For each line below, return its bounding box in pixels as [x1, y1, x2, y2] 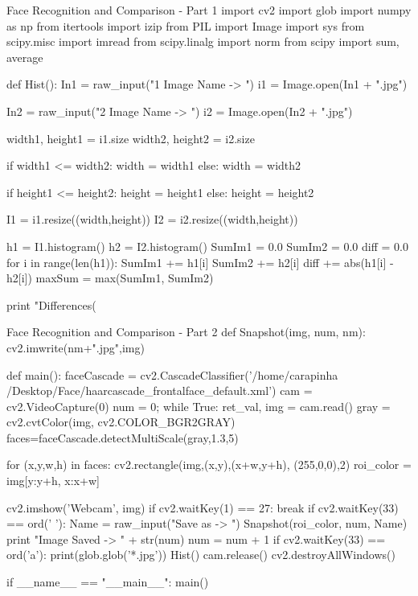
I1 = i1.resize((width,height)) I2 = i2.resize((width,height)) [6, 211, 298, 228]
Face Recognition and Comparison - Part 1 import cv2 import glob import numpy [6, 2, 412, 18]
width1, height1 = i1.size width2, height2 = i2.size [6, 129, 255, 146]
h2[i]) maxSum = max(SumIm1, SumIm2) [6, 269, 214, 286]
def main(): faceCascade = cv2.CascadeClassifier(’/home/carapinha [6, 366, 338, 383]
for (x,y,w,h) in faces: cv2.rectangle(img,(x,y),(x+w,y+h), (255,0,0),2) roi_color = [6, 456, 412, 473]
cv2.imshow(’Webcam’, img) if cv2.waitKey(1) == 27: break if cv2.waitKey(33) [6, 499, 399, 516]
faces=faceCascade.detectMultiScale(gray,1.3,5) [6, 429, 239, 446]
